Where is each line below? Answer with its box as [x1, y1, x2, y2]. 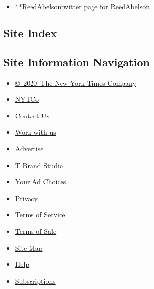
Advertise [15, 143, 44, 153]
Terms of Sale [15, 226, 57, 236]
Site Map [15, 242, 43, 253]
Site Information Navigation [3, 54, 150, 69]
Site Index [3, 25, 57, 40]
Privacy [15, 193, 38, 203]
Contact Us [15, 110, 50, 120]
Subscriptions [15, 275, 56, 286]
